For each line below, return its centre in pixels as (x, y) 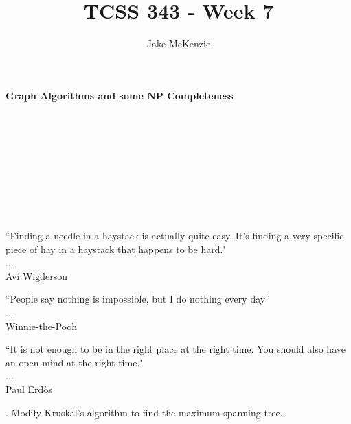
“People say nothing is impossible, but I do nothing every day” (138, 299)
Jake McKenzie (179, 44)
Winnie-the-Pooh (42, 326)
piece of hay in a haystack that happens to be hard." (116, 249)
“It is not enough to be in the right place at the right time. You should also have (175, 349)
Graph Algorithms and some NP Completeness (120, 95)
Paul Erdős (29, 389)
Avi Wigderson (36, 275)
